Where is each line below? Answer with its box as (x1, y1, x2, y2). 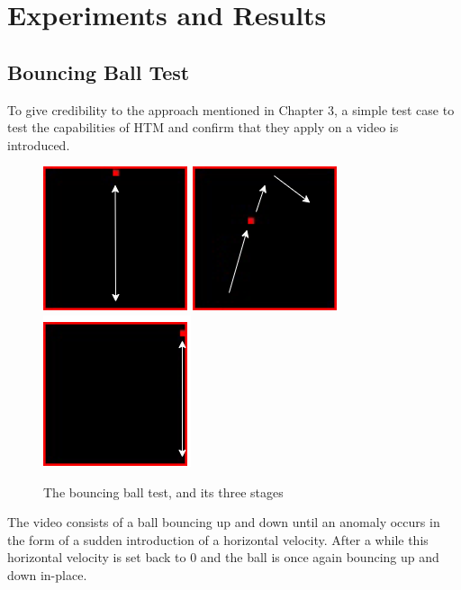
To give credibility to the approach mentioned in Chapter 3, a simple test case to (7, 100, 455, 119)
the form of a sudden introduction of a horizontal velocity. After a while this (7, 530, 429, 549)
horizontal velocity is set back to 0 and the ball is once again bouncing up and (7, 548, 439, 567)
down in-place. (7, 565, 87, 584)
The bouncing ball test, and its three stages (43, 482, 284, 501)
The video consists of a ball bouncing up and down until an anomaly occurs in (7, 513, 440, 532)
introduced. (7, 135, 70, 154)
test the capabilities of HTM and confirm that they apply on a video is (7, 118, 399, 137)
